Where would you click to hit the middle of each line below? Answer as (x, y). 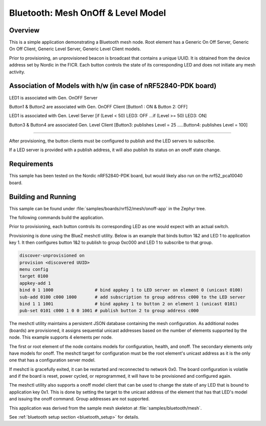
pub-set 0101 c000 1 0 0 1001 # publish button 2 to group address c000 (109, 311)
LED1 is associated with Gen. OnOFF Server (53, 98)
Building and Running (43, 197)
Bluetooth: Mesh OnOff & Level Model (87, 13)
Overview (24, 30)
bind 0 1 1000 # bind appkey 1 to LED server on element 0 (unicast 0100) (131, 290)
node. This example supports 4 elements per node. (61, 337)
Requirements (31, 164)
